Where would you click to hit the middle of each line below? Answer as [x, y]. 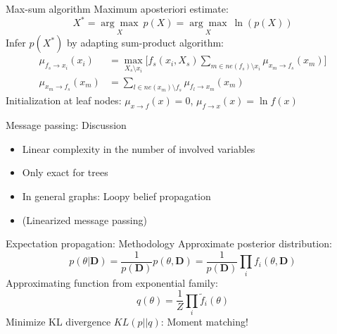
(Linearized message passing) [84, 219]
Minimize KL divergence [58, 321]
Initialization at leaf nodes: [64, 100]
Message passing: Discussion [66, 125]
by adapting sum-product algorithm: [145, 43]
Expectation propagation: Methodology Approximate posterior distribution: [169, 243]
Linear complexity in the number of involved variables [139, 148]
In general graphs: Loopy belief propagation [116, 196]
